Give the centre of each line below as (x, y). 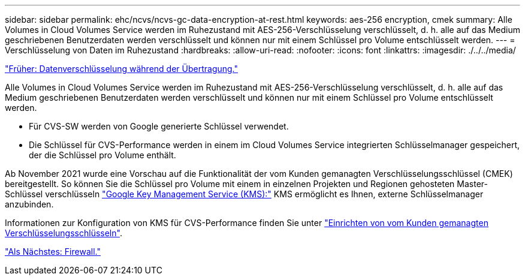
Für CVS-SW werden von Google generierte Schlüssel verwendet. (159, 126)
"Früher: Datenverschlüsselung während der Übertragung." (122, 69)
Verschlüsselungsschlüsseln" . (64, 233)
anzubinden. (29, 204)
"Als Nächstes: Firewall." (53, 252)
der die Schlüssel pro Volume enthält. (102, 155)
